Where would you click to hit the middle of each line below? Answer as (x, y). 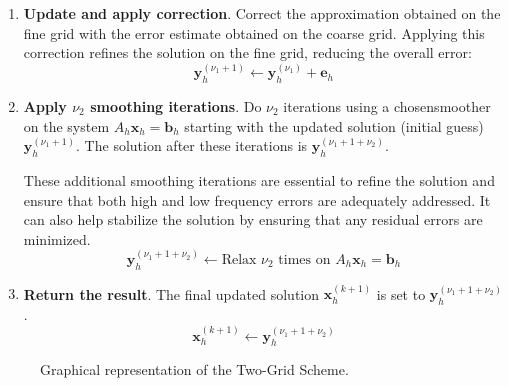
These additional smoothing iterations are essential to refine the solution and (259, 180)
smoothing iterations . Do (176, 106)
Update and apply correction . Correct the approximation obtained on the (262, 13)
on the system (66, 125)
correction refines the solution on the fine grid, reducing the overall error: (247, 52)
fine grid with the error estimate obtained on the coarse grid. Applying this (254, 32)
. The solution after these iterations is (192, 145)
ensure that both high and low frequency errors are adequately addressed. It (257, 199)
